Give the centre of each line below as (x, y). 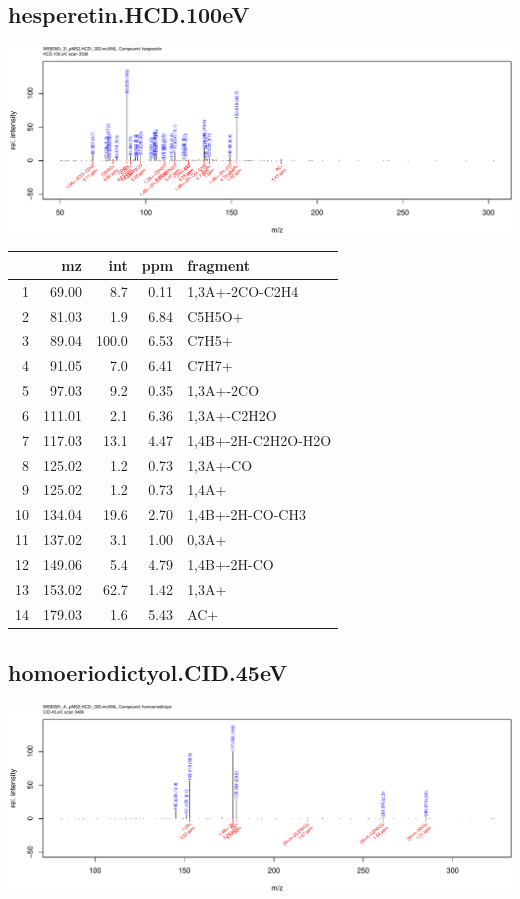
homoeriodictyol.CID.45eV (148, 672)
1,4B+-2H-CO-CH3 (246, 514)
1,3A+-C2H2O (232, 414)
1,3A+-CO (220, 464)
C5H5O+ (215, 315)
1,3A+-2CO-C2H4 (243, 290)
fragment (219, 264)
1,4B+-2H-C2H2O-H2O (259, 439)
